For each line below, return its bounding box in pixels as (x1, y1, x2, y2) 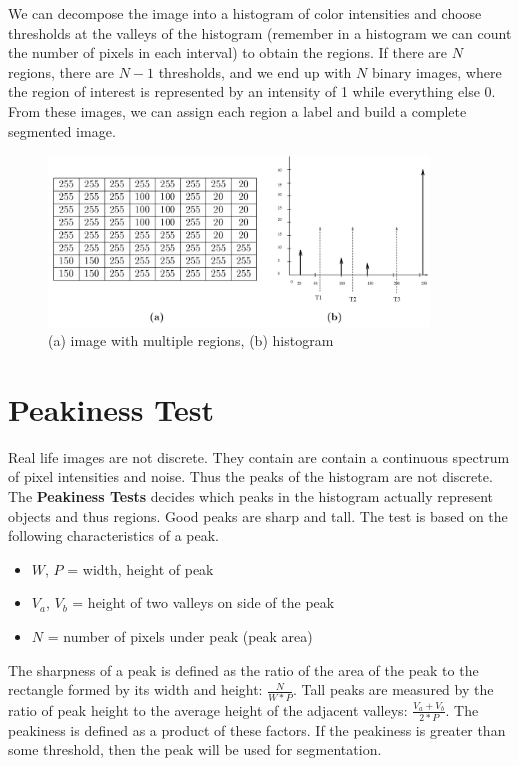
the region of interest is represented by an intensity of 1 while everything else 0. (8, 81, 496, 102)
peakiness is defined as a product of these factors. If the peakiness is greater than (8, 719, 506, 740)
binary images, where (371, 61, 502, 82)
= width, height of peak (67, 558, 214, 579)
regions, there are (8, 61, 114, 82)
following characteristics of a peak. (8, 525, 220, 546)
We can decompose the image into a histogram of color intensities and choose (8, 3, 482, 23)
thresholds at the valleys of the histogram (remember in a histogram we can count (8, 22, 512, 43)
